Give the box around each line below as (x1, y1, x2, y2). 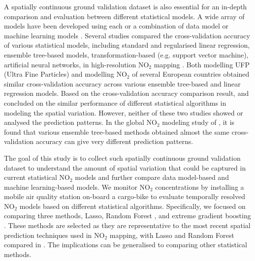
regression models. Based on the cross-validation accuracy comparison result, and (4, 88, 249, 98)
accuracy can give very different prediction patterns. (35, 136, 193, 146)
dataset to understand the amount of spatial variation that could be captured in (4, 162, 246, 173)
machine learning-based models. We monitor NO (4, 181, 150, 192)
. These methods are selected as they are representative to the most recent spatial (4, 220, 251, 231)
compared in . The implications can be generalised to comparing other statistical (4, 239, 247, 250)
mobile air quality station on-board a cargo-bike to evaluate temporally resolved (4, 191, 245, 202)
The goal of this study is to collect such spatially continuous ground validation (4, 152, 241, 163)
